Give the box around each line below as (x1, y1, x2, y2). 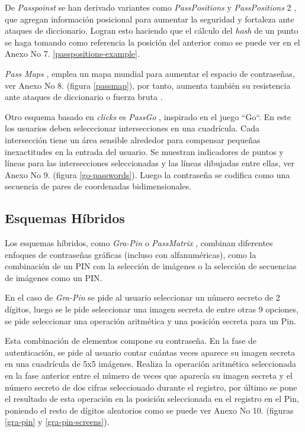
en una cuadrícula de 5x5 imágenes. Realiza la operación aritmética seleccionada (5, 357, 296, 370)
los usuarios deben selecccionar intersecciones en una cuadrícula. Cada (5, 122, 259, 134)
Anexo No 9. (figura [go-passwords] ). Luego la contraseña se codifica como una (5, 168, 290, 180)
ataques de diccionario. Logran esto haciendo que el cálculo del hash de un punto (5, 24, 298, 37)
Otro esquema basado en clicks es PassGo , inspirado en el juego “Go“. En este (5, 110, 291, 122)
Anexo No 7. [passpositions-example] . (5, 47, 140, 60)
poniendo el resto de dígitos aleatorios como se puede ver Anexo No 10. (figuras (5, 404, 294, 416)
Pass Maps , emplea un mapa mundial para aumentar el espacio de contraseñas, (5, 67, 295, 79)
